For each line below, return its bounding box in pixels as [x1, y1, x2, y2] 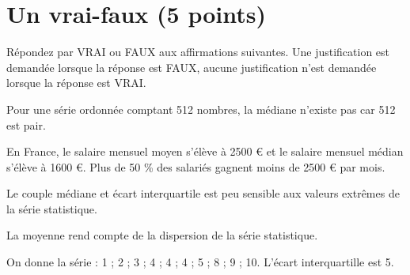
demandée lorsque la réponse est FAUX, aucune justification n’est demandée [6, 58, 377, 75]
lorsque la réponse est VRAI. [6, 74, 146, 91]
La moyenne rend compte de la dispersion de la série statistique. [6, 227, 318, 243]
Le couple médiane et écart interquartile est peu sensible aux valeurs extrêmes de [6, 185, 400, 202]
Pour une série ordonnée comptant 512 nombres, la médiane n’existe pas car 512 [6, 100, 396, 117]
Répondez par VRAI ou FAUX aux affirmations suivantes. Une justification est [6, 43, 390, 60]
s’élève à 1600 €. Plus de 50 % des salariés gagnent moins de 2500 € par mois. [6, 158, 385, 175]
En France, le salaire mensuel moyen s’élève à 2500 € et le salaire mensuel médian [6, 143, 404, 160]
